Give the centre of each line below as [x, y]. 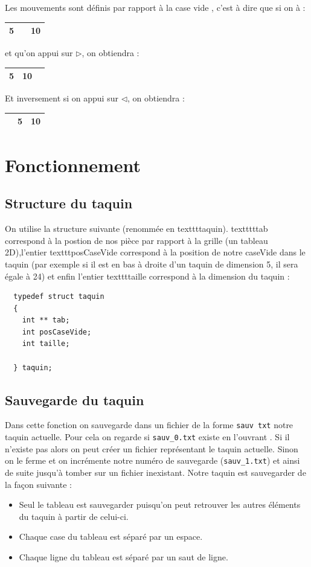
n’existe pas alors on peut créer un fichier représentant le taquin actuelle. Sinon [152, 448]
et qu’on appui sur [39, 53]
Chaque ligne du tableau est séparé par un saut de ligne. [123, 557]
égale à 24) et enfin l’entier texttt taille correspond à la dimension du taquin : [147, 276]
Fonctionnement [73, 165]
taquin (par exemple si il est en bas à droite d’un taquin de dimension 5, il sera [152, 264]
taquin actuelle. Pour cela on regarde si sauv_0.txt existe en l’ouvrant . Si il [147, 437]
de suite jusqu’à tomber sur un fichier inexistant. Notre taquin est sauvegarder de [155, 472]
